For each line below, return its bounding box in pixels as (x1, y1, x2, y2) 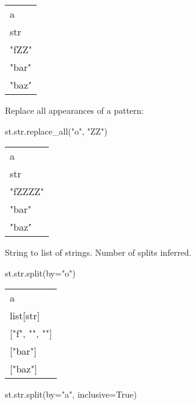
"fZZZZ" (10, 184, 44, 199)
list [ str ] (10, 308, 40, 323)
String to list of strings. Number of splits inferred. (5, 246, 192, 259)
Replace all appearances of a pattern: (5, 104, 144, 116)
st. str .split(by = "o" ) (5, 266, 76, 279)
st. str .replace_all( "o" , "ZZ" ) (5, 124, 107, 137)
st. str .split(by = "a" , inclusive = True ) (5, 388, 137, 401)
